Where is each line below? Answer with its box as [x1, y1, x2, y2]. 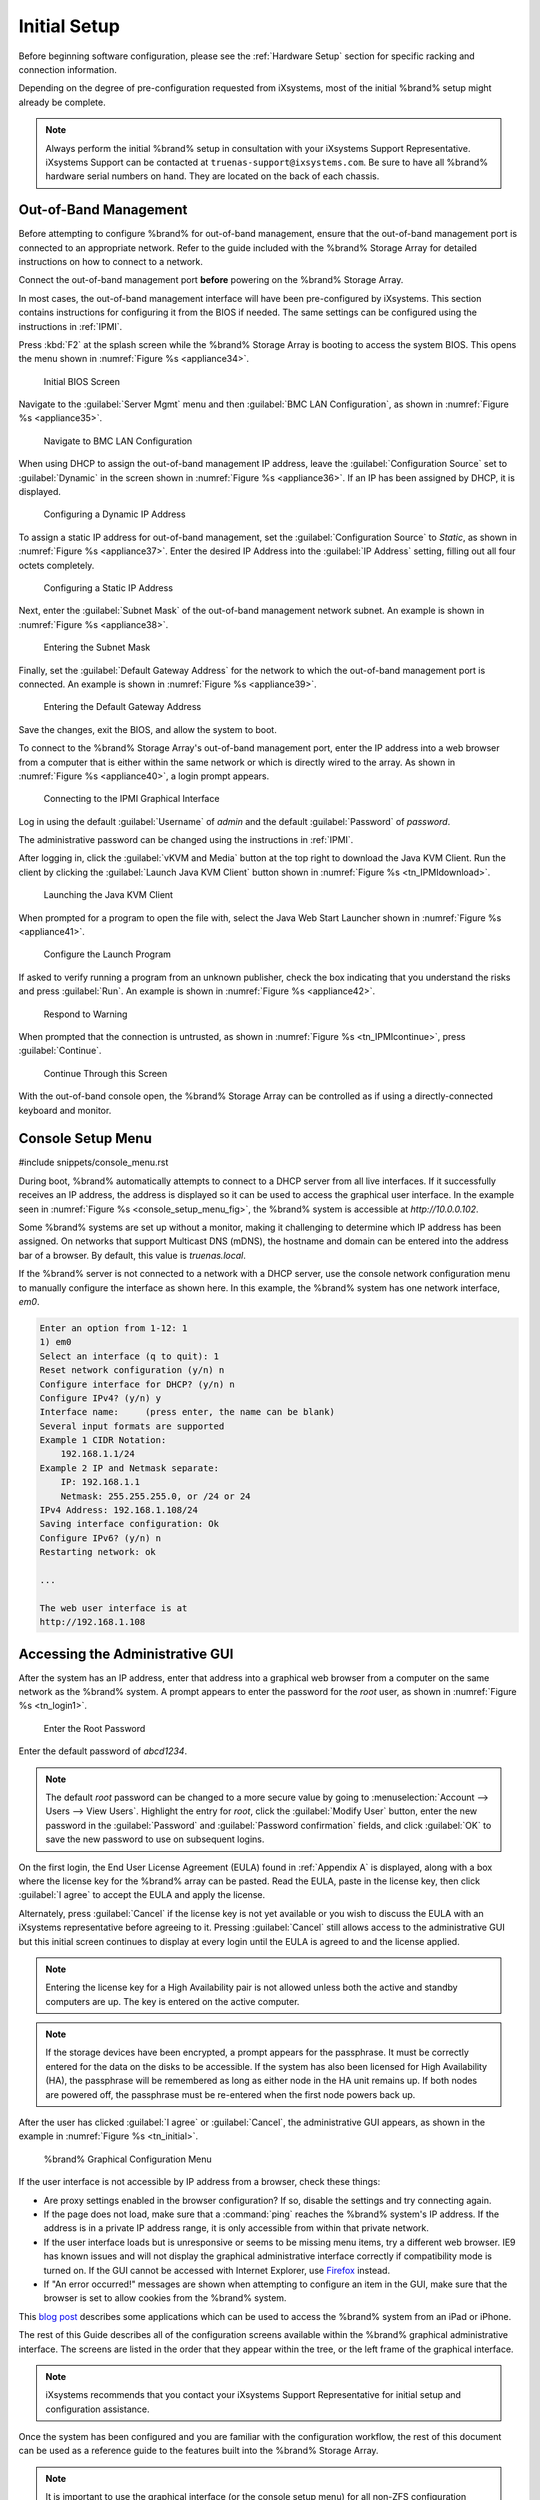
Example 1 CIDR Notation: [39, 1435, 167, 1446]
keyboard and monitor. [18, 1104, 112, 1116]
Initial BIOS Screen [43, 375, 120, 387]
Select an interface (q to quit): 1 [39, 1350, 220, 1362]
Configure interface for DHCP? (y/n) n [39, 1378, 235, 1390]
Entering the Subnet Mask [43, 641, 151, 654]
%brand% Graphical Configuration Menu [43, 2153, 212, 2165]
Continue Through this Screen [43, 1067, 168, 1079]
